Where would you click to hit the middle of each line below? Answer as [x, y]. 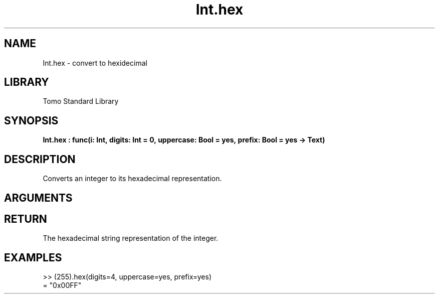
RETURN [26, 219]
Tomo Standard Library [81, 101]
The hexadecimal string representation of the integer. [131, 238]
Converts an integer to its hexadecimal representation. [132, 179]
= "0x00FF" [62, 285]
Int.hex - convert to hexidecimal [95, 63]
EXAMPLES [33, 257]
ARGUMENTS [38, 198]
